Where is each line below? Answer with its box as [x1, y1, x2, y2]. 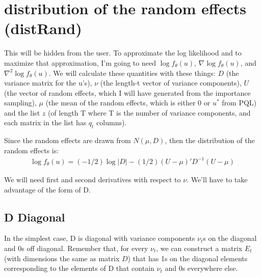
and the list [4, 107, 40, 118]
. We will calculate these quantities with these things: [48, 67, 216, 78]
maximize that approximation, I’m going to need [4, 57, 156, 68]
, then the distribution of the [165, 135, 255, 146]
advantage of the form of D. [4, 184, 91, 195]
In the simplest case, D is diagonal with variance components [4, 233, 195, 243]
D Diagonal [4, 209, 65, 225]
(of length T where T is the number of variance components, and [47, 107, 251, 118]
